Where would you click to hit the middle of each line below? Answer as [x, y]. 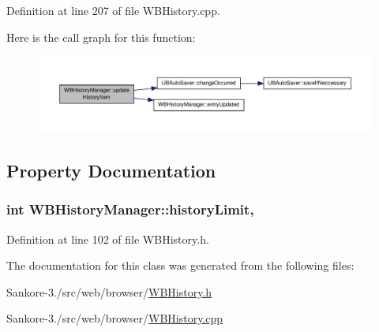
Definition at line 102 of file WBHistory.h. [108, 239]
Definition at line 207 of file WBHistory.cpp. [113, 10]
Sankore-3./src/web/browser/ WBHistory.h [109, 291]
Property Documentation [111, 171]
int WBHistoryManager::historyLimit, [130, 209]
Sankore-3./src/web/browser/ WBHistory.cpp [115, 318]
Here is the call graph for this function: [101, 37]
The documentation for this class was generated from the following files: [180, 265]
